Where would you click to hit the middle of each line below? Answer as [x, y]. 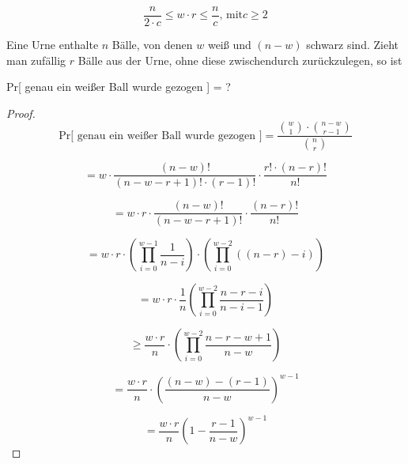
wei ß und [229, 45]
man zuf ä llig [36, 60]
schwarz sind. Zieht [352, 45]
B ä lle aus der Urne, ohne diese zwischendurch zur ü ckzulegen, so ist [240, 60]
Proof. [21, 113]
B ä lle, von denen [152, 45]
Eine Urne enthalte [53, 45]
